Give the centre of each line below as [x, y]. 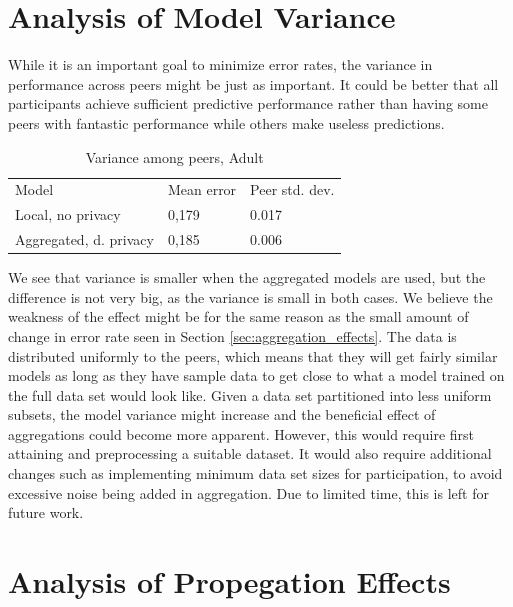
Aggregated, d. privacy [84, 239]
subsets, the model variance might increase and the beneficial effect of [222, 414]
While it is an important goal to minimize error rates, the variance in [220, 64]
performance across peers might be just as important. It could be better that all [253, 83]
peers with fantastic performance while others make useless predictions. [226, 122]
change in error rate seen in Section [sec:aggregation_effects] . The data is [232, 335]
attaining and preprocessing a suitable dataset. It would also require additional [250, 453]
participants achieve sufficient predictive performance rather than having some [248, 103]
